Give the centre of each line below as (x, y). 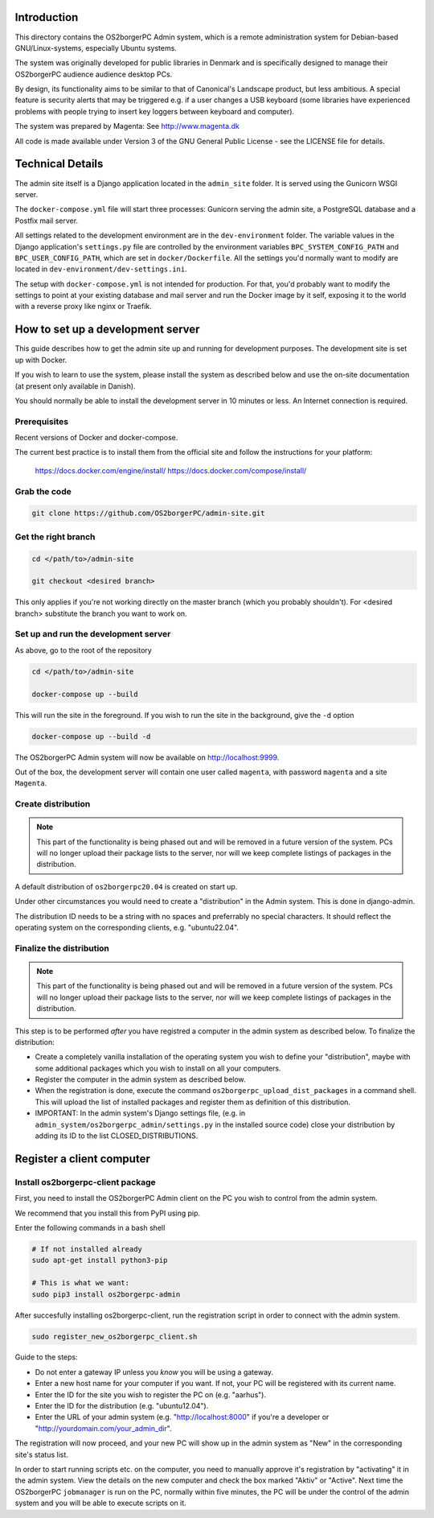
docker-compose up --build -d (91, 736)
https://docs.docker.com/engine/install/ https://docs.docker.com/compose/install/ (171, 470)
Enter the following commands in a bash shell (90, 1227)
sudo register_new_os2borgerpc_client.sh (115, 1336)
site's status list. (41, 1454)
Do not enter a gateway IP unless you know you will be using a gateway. (154, 1372)
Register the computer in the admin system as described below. (140, 1079)
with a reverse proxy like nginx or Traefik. (83, 307)
